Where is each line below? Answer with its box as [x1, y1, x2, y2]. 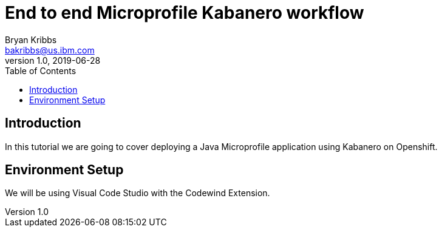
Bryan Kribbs [5, 34, 57, 45]
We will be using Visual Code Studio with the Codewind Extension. [5, 188, 270, 199]
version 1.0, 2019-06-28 [5, 55, 101, 66]
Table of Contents [5, 65, 76, 76]
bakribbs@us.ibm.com [5, 44, 95, 55]
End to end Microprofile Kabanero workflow [5, 2, 364, 23]
